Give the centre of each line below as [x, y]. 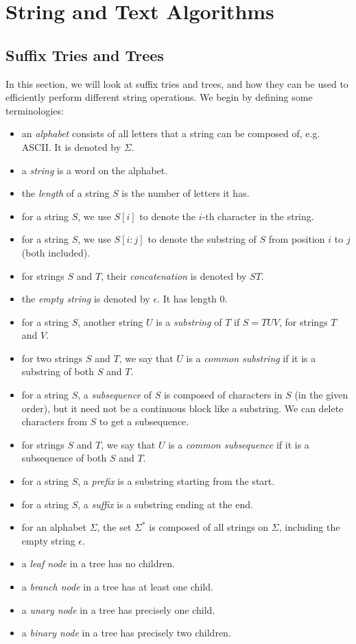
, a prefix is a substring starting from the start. [176, 481]
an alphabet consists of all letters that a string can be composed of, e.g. [171, 133]
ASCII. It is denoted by [71, 146]
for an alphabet [54, 527]
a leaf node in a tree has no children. [98, 563]
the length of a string [66, 193]
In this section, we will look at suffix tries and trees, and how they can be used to [177, 83]
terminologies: [35, 110]
